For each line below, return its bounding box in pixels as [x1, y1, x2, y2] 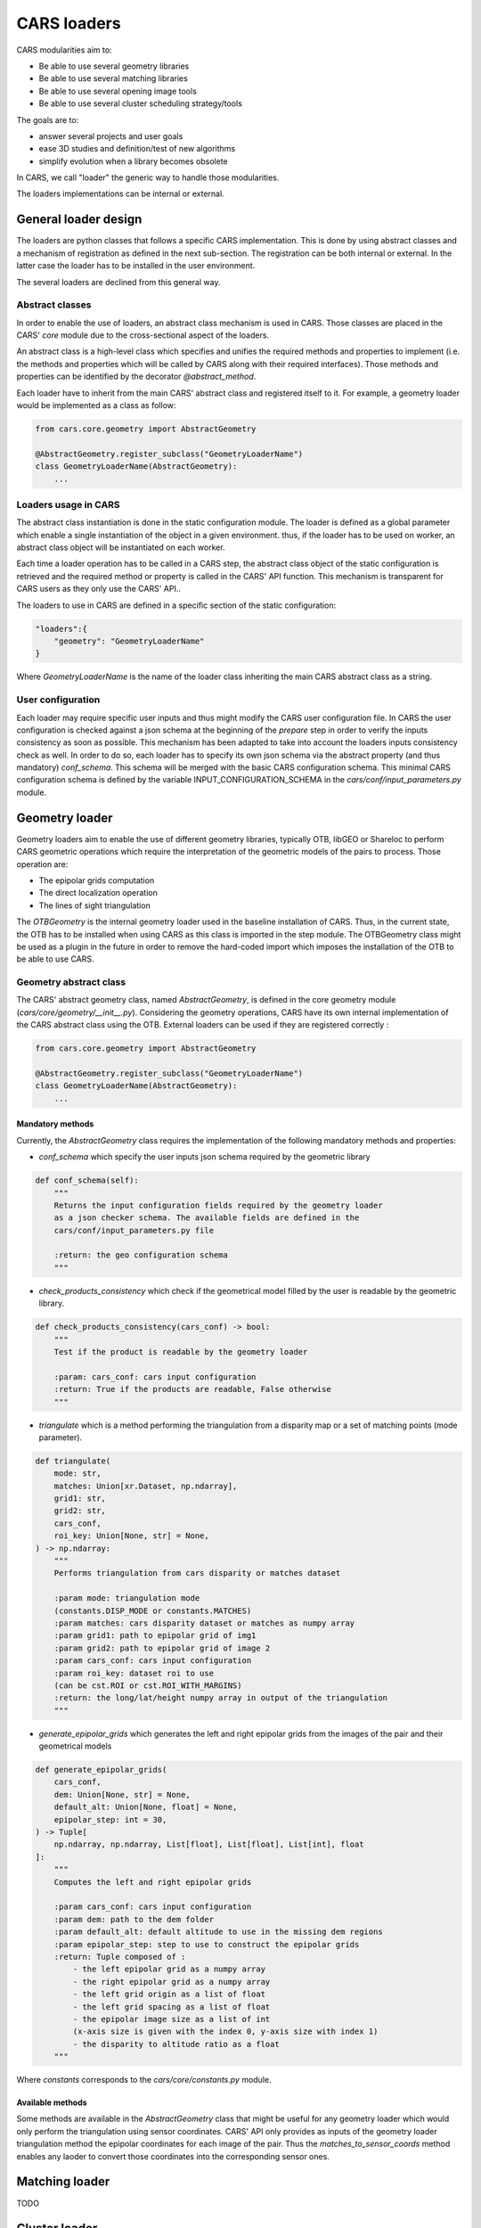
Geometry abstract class [16, 976, 126, 988]
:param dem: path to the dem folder [53, 1914, 214, 1924]
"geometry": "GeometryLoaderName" [53, 636, 205, 646]
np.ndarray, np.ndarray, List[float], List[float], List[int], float [53, 1839, 364, 1849]
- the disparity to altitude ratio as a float [72, 2039, 280, 2049]
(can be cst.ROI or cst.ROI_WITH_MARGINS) [53, 1680, 242, 1691]
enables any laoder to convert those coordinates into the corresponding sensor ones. [16, 2150, 330, 2161]
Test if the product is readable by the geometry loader [53, 1347, 308, 1356]
